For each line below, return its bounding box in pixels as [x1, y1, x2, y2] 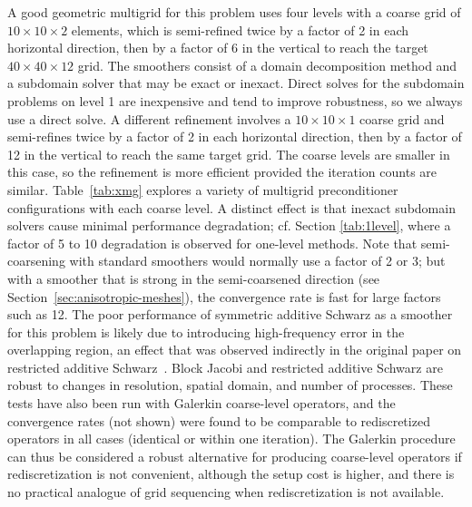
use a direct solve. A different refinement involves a [7, 109, 291, 128]
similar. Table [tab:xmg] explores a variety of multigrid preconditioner [7, 180, 398, 199]
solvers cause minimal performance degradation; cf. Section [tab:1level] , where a [7, 216, 451, 235]
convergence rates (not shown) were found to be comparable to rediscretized [7, 411, 430, 430]
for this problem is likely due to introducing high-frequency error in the [7, 322, 405, 341]
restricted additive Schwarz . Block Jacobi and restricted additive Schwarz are [7, 357, 443, 376]
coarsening [7, 251, 65, 270]
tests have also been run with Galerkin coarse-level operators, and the [7, 394, 396, 413]
